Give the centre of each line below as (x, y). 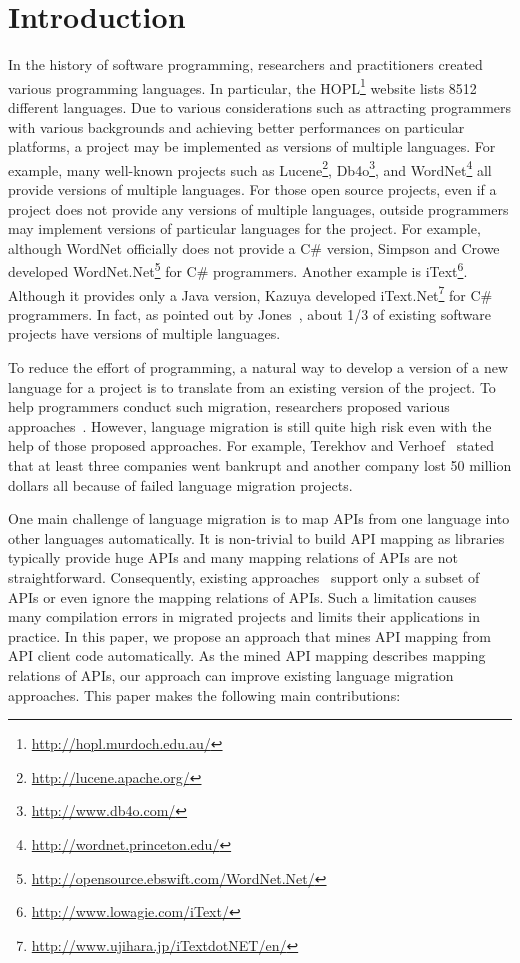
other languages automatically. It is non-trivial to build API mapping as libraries (256, 537)
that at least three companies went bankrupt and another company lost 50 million (260, 465)
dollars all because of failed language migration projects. (180, 484)
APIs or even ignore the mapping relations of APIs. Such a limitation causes (242, 596)
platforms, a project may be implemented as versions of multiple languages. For (252, 146)
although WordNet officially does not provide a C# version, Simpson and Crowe (254, 247)
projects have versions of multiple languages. (144, 333)
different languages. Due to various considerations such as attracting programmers (260, 106)
